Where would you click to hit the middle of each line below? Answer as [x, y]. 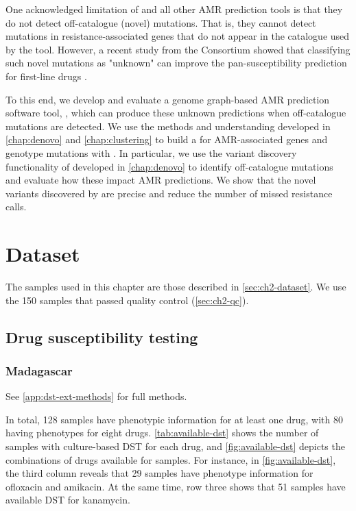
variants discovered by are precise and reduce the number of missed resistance [169, 193]
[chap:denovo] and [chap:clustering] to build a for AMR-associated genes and [167, 139]
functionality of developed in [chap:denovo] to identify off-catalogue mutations [169, 166]
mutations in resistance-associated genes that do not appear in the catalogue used [178, 36]
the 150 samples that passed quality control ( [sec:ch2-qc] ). [127, 300]
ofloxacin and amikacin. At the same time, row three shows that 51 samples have [176, 486]
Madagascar [39, 370]
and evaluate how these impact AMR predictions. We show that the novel [161, 180]
